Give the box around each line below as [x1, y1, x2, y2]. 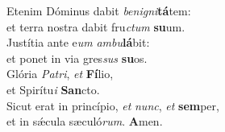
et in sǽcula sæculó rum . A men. [6, 113, 163, 130]
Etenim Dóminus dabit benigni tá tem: [6, 2, 191, 19]
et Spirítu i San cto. [6, 80, 100, 97]
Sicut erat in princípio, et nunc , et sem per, [6, 97, 219, 113]
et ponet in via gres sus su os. [6, 49, 148, 66]
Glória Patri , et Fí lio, [6, 65, 114, 82]
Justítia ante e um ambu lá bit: [6, 34, 150, 51]
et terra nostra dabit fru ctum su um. [6, 18, 185, 35]
